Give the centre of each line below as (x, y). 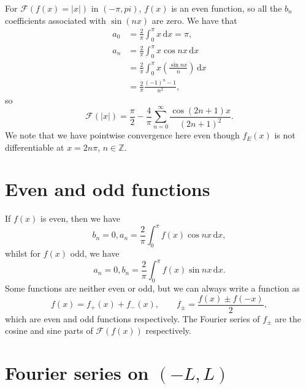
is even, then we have (80, 218)
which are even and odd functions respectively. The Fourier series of (132, 318)
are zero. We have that (194, 20)
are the (288, 318)
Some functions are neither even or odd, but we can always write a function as (152, 288)
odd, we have (95, 253)
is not (285, 135)
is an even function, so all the (227, 8)
